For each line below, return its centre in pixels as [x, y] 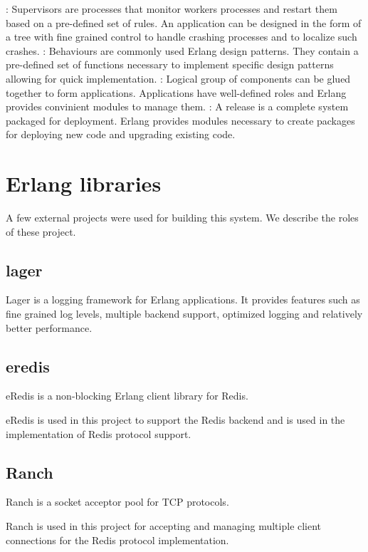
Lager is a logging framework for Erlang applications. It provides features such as [183, 300]
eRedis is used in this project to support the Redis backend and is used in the [175, 420]
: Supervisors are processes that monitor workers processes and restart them [172, 9]
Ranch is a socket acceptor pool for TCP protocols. [117, 502]
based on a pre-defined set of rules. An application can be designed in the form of [184, 22]
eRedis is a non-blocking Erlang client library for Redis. [127, 396]
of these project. [41, 231]
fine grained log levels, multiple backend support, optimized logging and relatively [184, 314]
